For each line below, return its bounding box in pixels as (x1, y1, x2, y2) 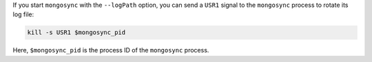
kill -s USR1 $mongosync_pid (27, 29, 126, 37)
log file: (12, 10, 34, 18)
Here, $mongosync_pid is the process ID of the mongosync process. (12, 46, 209, 55)
